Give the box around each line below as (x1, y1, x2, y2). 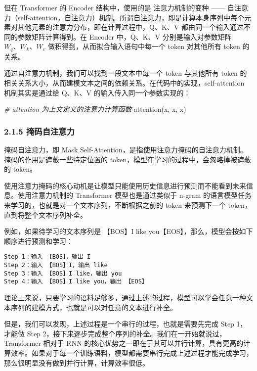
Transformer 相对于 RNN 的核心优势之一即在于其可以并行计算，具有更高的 (4, 338, 244, 348)
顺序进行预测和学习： (4, 235, 73, 246)
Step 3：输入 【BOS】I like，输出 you (4, 270, 122, 277)
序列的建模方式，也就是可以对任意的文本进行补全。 (10, 302, 177, 312)
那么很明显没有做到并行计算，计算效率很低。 (4, 357, 149, 368)
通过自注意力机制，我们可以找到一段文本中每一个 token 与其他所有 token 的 (4, 68, 247, 78)
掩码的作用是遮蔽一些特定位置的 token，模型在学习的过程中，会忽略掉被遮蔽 (4, 154, 252, 164)
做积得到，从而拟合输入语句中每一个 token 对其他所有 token (47, 41, 240, 51)
